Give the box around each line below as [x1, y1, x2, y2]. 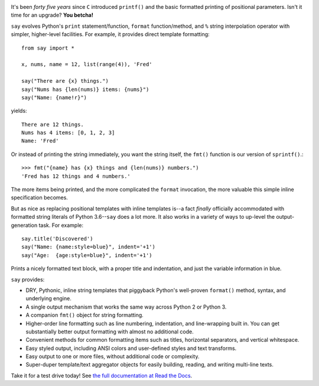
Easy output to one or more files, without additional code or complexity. [25, 353, 200, 360]
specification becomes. [11, 194, 68, 201]
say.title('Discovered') [21, 235, 93, 242]
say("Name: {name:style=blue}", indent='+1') [21, 244, 156, 251]
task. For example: [38, 222, 84, 229]
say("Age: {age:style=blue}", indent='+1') [21, 252, 153, 258]
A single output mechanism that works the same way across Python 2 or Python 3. [25, 303, 227, 310]
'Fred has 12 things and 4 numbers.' [21, 173, 131, 180]
